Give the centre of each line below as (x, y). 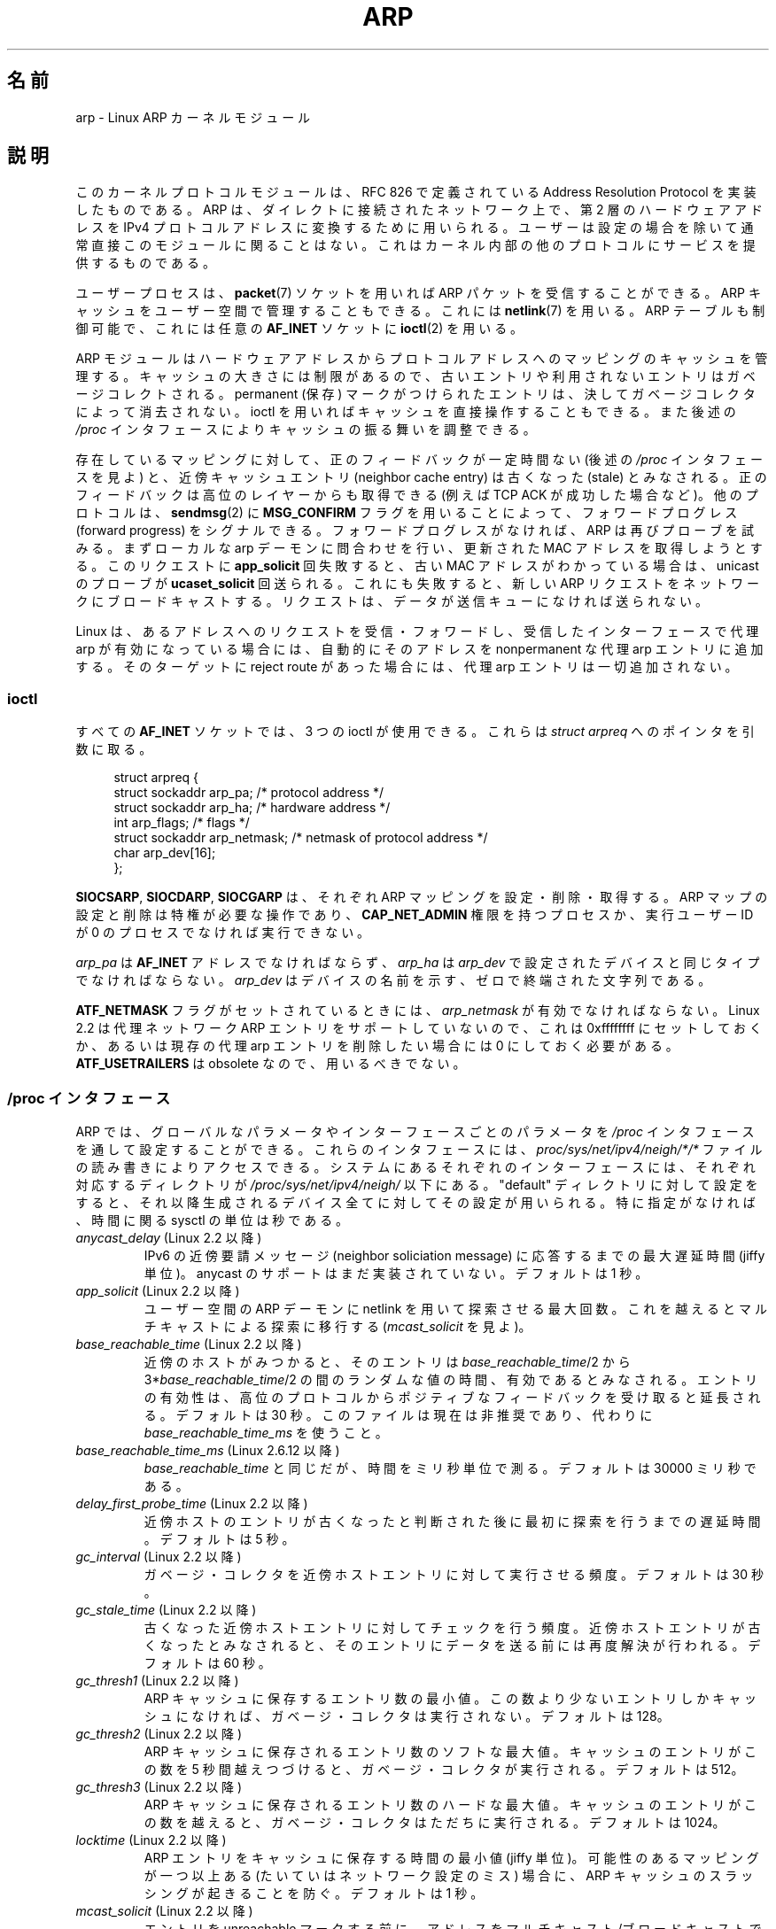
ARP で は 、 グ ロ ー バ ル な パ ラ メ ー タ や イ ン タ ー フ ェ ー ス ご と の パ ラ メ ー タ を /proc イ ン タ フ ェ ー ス (415, 1131)
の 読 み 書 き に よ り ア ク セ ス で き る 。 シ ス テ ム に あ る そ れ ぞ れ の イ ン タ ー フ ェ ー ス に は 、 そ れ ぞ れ (415, 1166)
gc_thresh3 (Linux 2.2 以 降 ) (159, 1786)
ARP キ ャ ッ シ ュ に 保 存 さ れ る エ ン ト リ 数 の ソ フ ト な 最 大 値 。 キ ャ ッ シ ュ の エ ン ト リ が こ (450, 1751)
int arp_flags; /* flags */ (182, 823)
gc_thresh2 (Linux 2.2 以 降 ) (159, 1733)
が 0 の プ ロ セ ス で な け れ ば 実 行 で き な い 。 (223, 933)
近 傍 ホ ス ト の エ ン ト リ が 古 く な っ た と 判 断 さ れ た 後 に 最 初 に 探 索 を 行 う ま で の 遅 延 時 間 (452, 1521)
